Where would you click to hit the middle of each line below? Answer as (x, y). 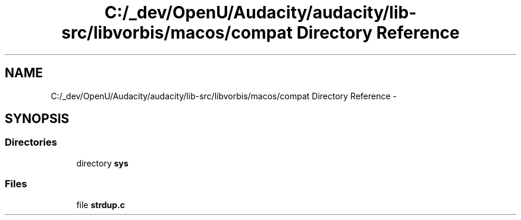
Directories (31, 142)
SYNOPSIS (37, 119)
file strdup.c (101, 205)
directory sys (102, 163)
